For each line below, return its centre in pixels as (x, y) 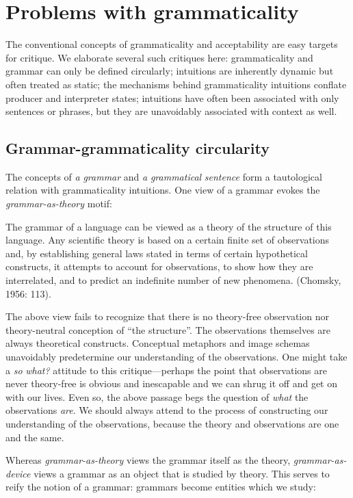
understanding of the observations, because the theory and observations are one (172, 423)
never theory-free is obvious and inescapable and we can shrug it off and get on (172, 383)
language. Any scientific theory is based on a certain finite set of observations (168, 240)
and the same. (35, 437)
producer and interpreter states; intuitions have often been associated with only (172, 97)
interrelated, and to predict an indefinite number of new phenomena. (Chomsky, (173, 280)
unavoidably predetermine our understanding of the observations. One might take (176, 357)
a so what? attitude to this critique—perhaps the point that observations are (166, 370)
